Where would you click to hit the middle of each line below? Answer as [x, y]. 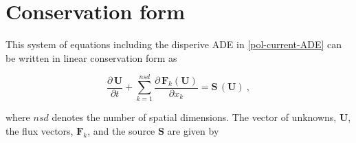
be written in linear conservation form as [91, 57]
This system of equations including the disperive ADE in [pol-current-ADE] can [174, 44]
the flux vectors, [40, 131]
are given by [193, 131]
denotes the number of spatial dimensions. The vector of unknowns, [194, 117]
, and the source [121, 131]
